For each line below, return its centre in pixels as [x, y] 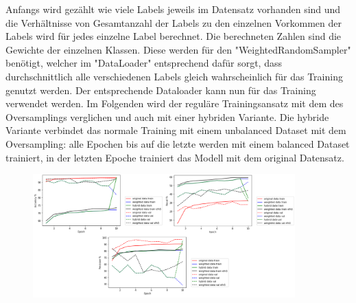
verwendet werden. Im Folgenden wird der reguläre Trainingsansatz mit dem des [175, 103]
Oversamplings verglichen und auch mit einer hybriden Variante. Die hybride [167, 116]
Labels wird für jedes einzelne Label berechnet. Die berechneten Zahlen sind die [174, 36]
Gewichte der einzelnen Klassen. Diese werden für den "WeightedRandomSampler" [178, 49]
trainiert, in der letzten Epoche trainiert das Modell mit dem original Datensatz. [175, 157]
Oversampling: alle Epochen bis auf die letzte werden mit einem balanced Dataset [178, 143]
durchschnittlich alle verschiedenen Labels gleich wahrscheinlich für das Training [174, 76]
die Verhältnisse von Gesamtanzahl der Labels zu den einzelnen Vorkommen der [174, 22]
